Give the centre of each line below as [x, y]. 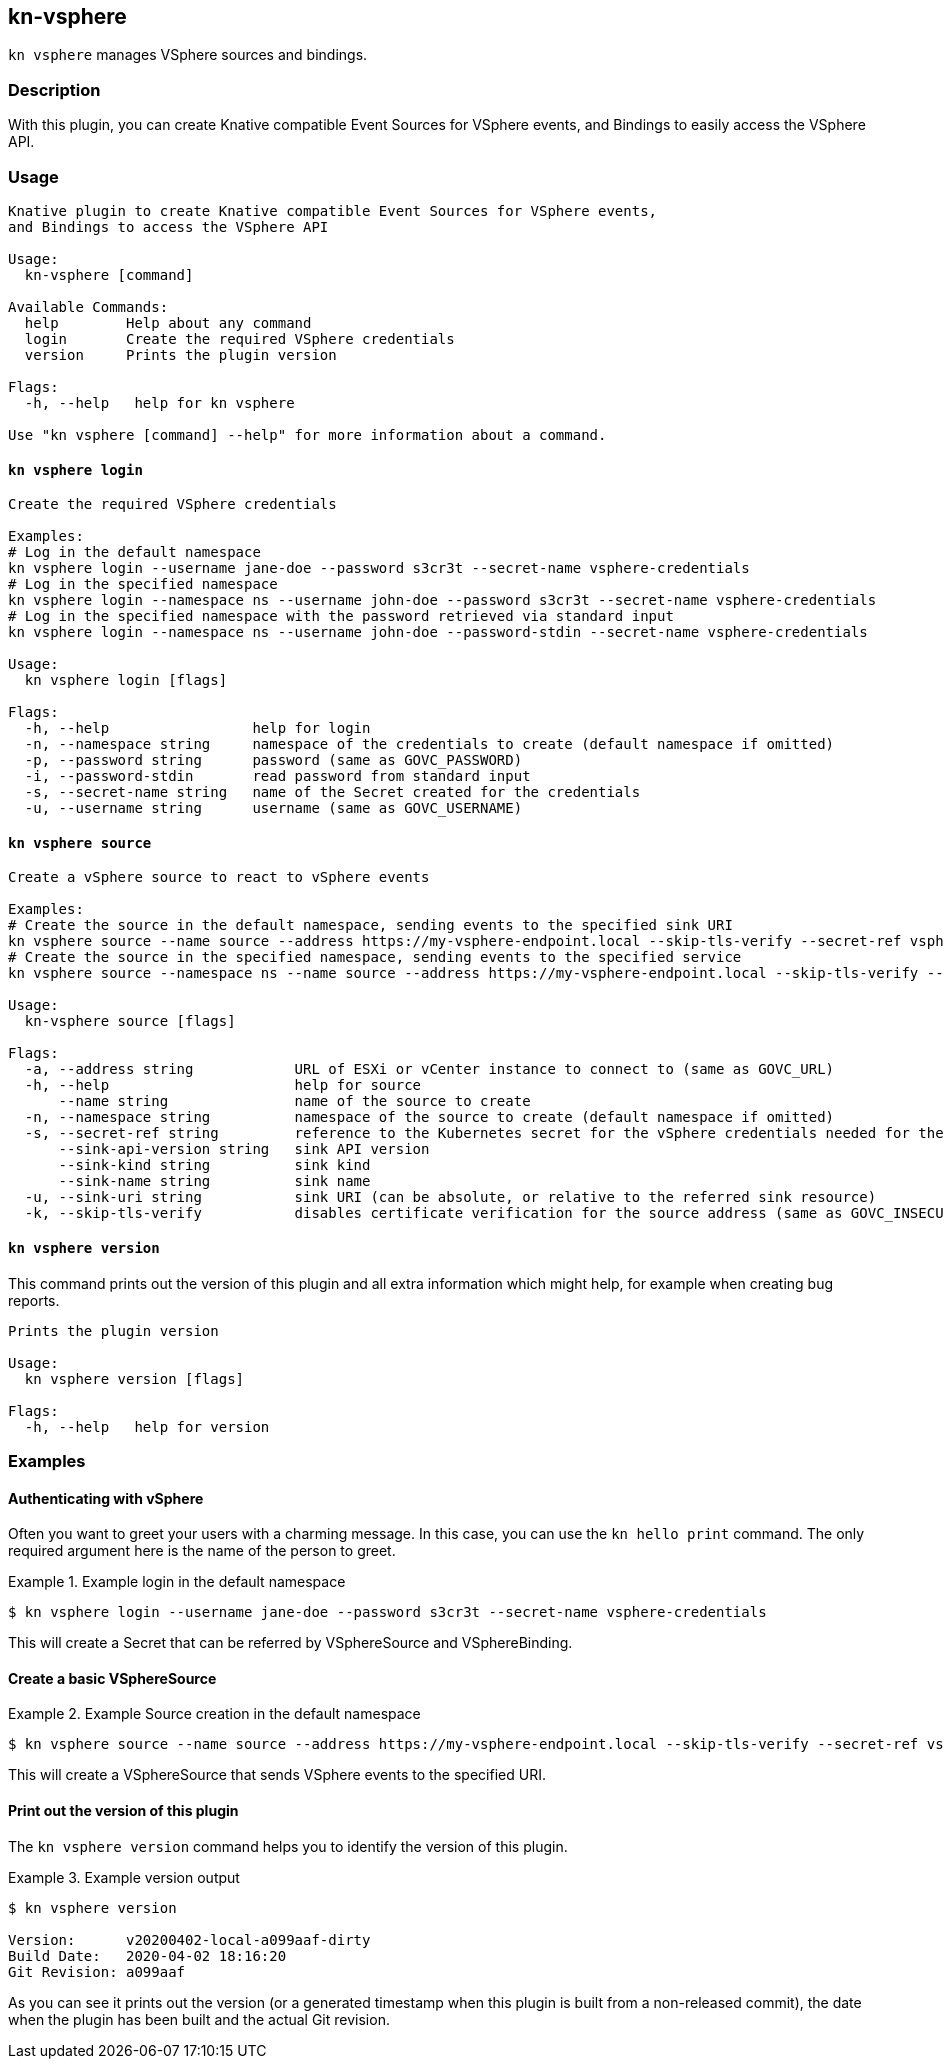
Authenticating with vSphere [106, 1498]
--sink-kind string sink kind [214, 1165]
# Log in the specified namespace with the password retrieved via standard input [341, 616]
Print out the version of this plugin [123, 1810]
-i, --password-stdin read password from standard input [277, 776]
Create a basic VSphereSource [112, 1678]
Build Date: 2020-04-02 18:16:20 [147, 1955]
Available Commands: [88, 306]
